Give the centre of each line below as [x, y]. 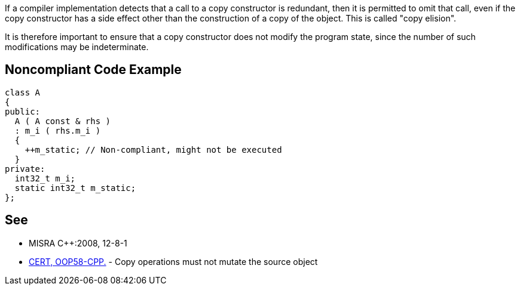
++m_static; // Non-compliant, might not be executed [153, 149]
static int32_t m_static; [75, 188]
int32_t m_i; [45, 178]
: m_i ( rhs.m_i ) [58, 130]
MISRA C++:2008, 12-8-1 [78, 243]
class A [23, 92]
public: [23, 111]
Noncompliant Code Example [93, 70]
